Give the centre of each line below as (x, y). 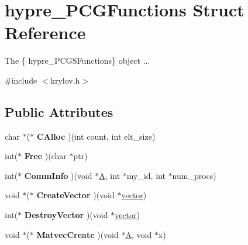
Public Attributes (59, 111)
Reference (45, 32)
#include (21, 80)
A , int (110, 175)
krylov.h (65, 80)
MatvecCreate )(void (77, 234)
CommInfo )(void (58, 175)
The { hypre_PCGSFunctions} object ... (77, 61)
